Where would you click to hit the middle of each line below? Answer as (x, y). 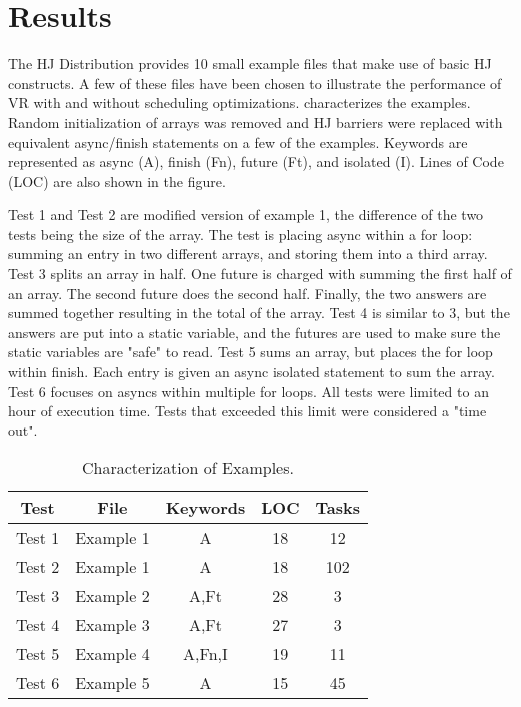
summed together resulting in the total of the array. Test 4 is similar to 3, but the (259, 312)
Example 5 (112, 683)
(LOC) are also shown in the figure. (117, 180)
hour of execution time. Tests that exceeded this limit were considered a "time (247, 410)
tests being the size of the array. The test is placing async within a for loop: (240, 233)
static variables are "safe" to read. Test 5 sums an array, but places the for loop (250, 351)
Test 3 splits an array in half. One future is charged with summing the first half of (260, 273)
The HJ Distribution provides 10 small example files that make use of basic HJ (250, 63)
